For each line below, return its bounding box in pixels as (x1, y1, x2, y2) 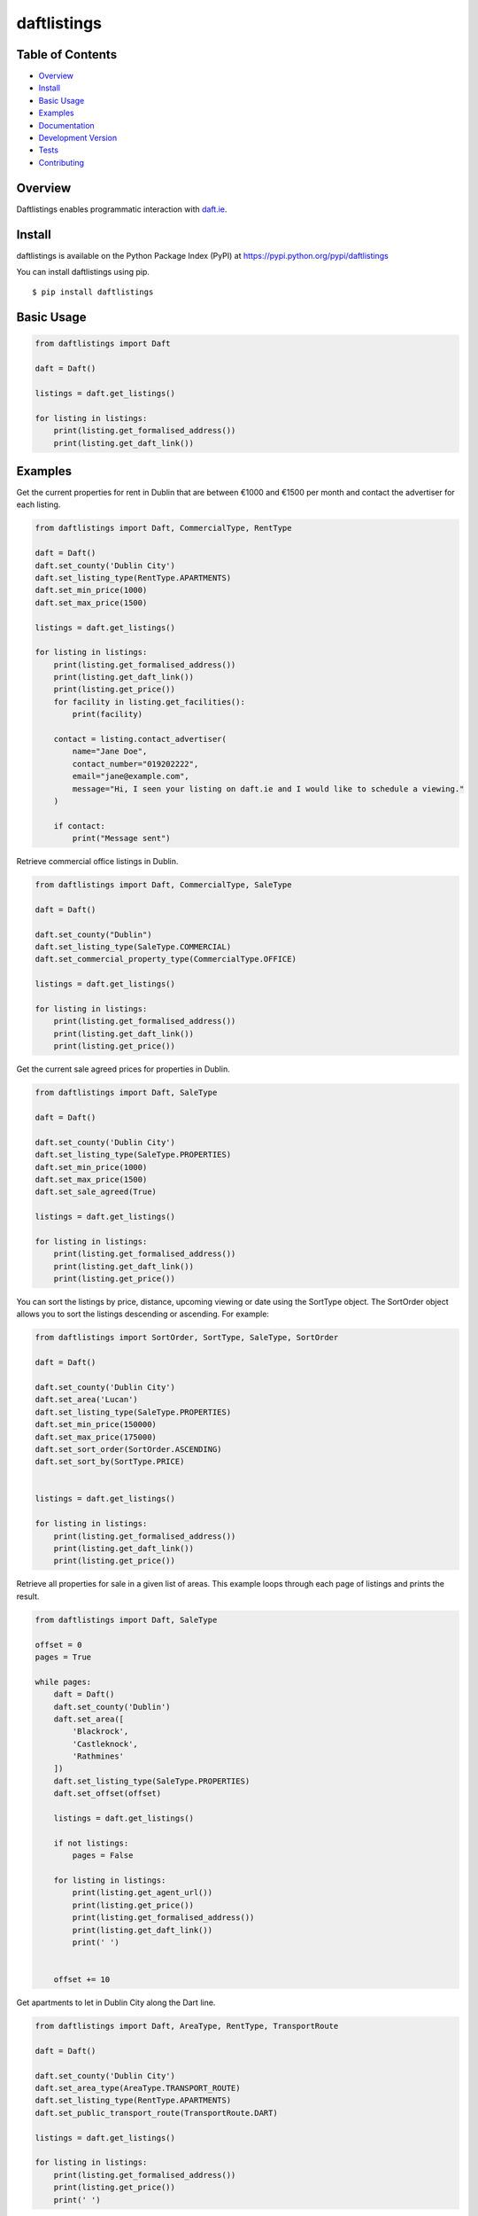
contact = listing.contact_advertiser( (53, 734, 227, 745)
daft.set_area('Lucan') (35, 1394, 139, 1405)
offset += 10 (53, 1975, 111, 1985)
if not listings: (53, 1838, 129, 1848)
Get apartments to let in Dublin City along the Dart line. (16, 1997, 216, 2008)
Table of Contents (16, 47, 118, 62)
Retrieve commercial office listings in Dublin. (16, 856, 179, 867)
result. (16, 1591, 40, 1602)
